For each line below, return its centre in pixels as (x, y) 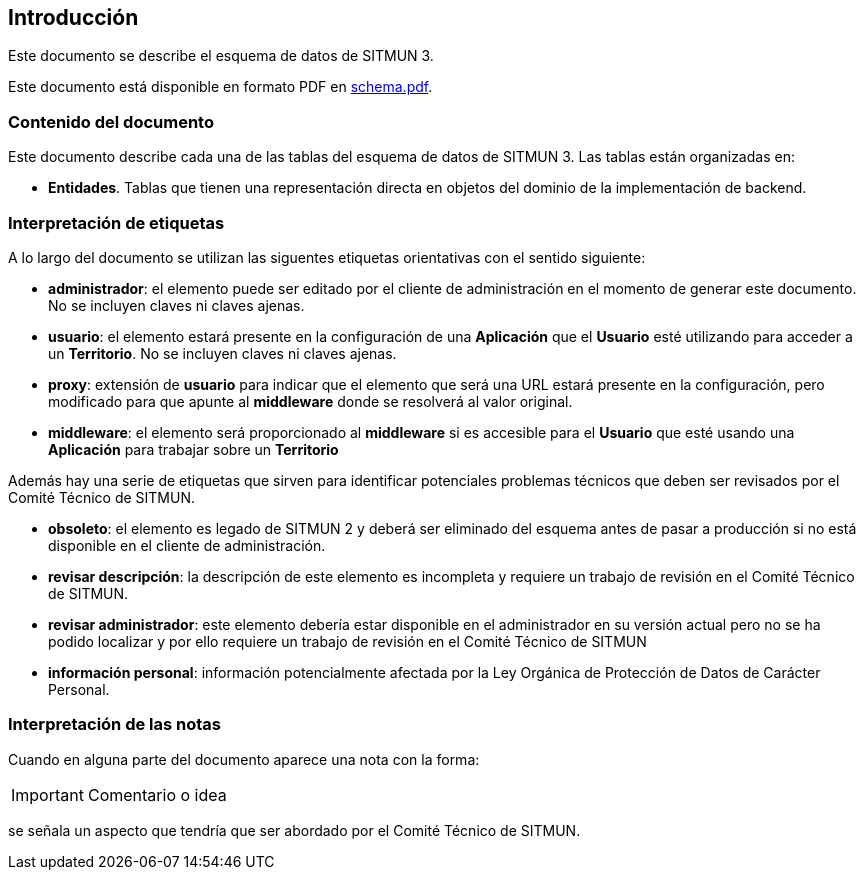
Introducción (73, 17)
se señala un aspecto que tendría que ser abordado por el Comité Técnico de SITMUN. (294, 830)
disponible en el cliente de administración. (187, 545)
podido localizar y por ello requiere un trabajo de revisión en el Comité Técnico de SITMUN (347, 641)
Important (47, 794)
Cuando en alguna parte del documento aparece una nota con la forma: (244, 759)
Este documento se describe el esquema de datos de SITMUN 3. (221, 56)
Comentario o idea (157, 794)
